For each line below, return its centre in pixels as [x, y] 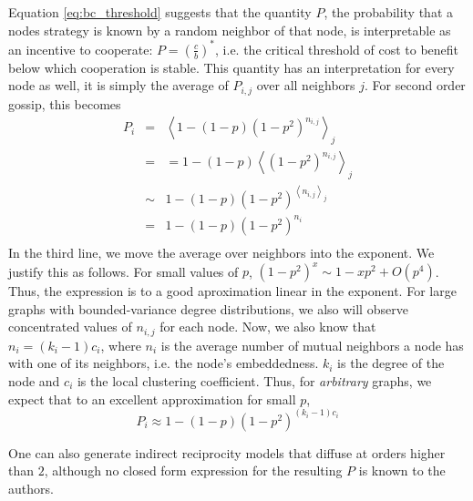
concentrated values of [70, 327]
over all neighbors [306, 85]
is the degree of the [391, 363]
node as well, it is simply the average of [118, 85]
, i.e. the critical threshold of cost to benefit [337, 49]
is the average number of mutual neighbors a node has [312, 345]
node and [34, 380]
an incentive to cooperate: [81, 49]
